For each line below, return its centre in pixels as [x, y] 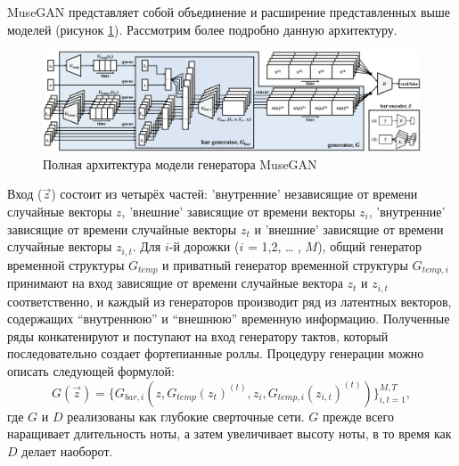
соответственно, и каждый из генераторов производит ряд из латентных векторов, [229, 301]
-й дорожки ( [204, 246]
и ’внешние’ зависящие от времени [349, 229]
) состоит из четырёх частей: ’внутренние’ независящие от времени [234, 194]
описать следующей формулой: [91, 370]
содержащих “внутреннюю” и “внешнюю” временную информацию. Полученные [229, 319]
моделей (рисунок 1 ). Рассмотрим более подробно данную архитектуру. [202, 29]
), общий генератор [369, 246]
